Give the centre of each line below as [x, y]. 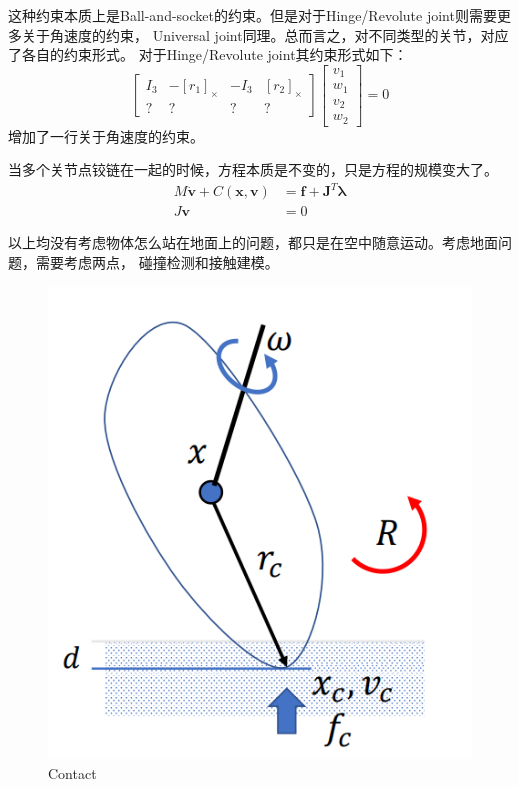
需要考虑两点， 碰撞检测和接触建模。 [157, 262]
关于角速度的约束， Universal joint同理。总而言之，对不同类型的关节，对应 [265, 34]
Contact [72, 772]
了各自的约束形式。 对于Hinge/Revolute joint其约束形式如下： [208, 54]
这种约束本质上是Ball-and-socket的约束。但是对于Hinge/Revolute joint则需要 [252, 15]
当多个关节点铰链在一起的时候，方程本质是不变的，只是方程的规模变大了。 [253, 169]
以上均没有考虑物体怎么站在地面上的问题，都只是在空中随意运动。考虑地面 [253, 242]
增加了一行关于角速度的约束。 [106, 135]
